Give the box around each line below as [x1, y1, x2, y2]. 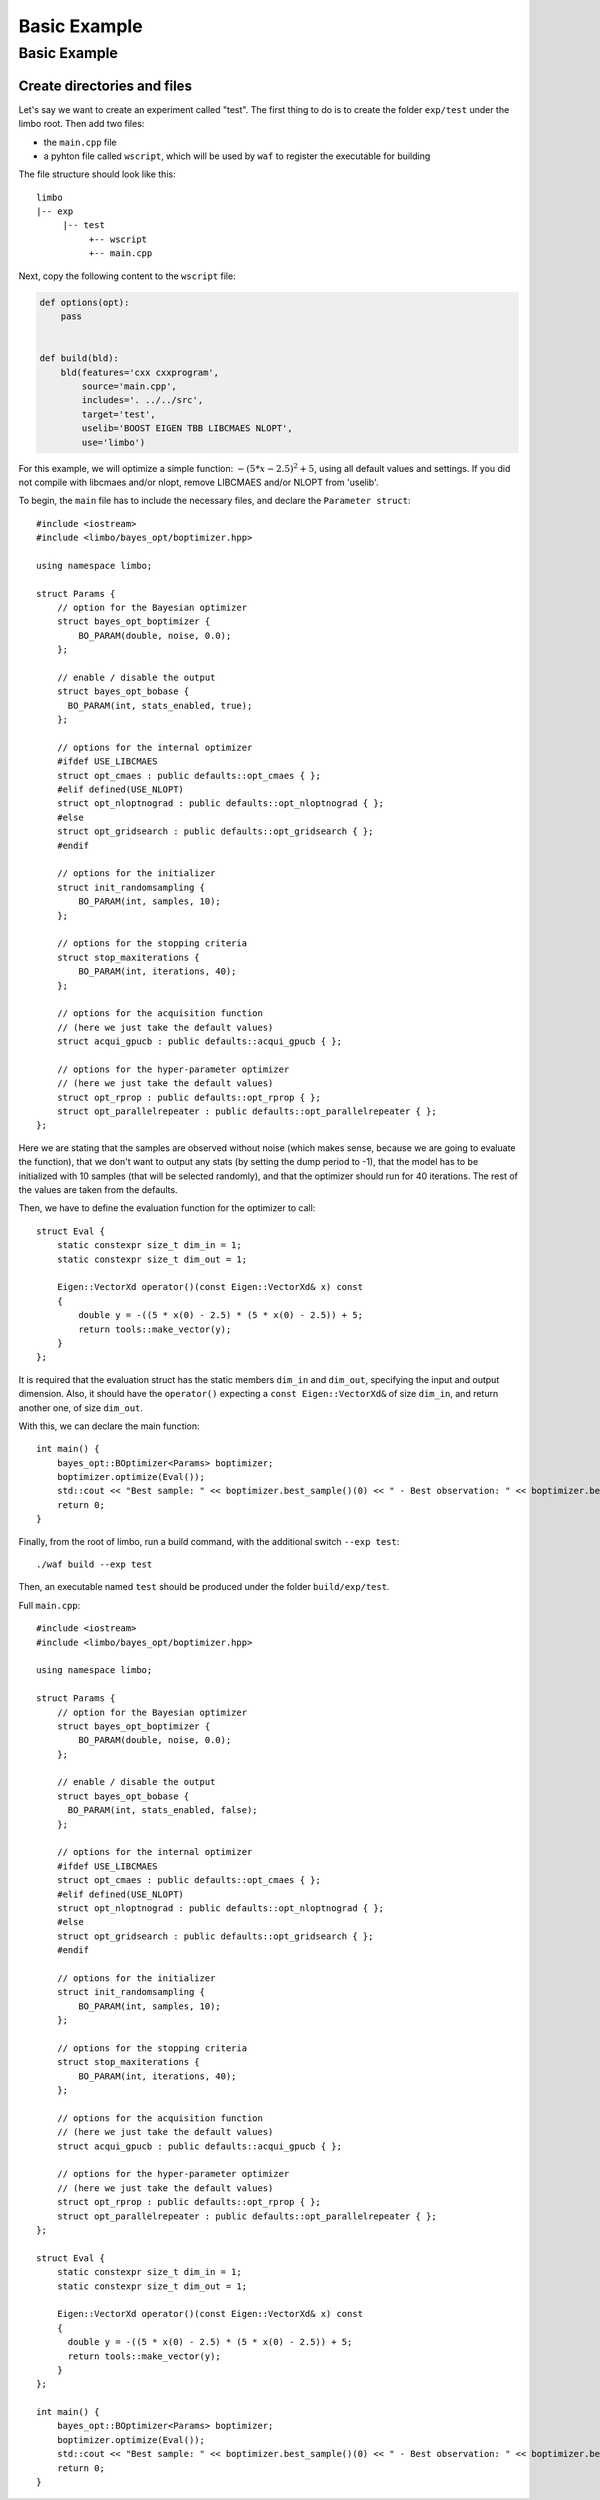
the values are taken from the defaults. [18, 1184, 179, 1196]
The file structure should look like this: [18, 168, 176, 180]
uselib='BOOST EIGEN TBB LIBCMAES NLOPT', [81, 423, 294, 434]
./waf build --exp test [36, 1559, 153, 1570]
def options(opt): [39, 296, 130, 308]
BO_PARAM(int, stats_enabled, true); [67, 700, 253, 711]
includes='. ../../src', [81, 395, 204, 406]
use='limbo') [81, 436, 146, 448]
